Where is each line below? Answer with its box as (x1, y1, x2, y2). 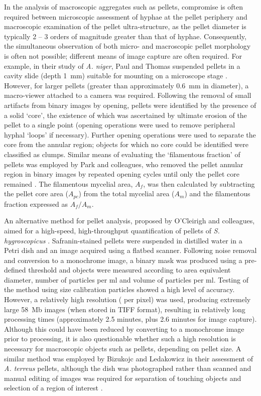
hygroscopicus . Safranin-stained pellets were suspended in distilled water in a (4, 235, 242, 245)
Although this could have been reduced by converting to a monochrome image (4, 323, 244, 334)
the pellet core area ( (4, 188, 69, 199)
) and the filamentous (184, 188, 250, 199)
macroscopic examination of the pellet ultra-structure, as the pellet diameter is (4, 21, 246, 32)
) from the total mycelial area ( (78, 188, 175, 199)
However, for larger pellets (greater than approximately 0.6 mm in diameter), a (4, 80, 249, 90)
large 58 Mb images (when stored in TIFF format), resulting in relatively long (4, 304, 245, 314)
